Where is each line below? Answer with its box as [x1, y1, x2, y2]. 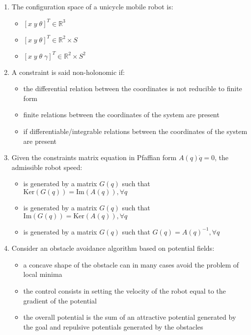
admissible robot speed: [11, 162, 83, 172]
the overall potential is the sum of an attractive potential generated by [23, 312, 236, 322]
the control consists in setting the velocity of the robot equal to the [23, 285, 226, 296]
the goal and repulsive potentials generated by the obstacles [23, 321, 203, 332]
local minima [23, 269, 62, 279]
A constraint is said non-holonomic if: [11, 67, 125, 77]
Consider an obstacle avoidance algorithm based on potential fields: [11, 243, 215, 253]
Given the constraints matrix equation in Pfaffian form [11, 152, 177, 163]
